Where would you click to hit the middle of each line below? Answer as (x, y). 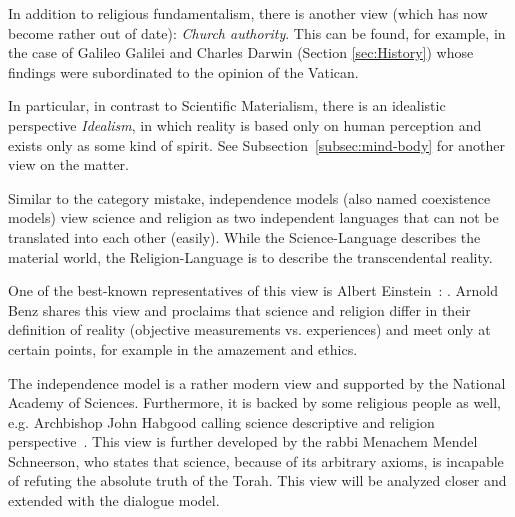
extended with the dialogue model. (114, 500)
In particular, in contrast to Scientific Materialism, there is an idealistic (227, 105)
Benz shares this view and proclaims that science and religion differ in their (239, 309)
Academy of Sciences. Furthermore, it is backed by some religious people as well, (255, 402)
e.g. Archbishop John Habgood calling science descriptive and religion (221, 421)
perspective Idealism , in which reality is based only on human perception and (245, 124)
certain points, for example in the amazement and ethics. (183, 348)
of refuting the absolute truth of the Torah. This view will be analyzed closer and (257, 480)
